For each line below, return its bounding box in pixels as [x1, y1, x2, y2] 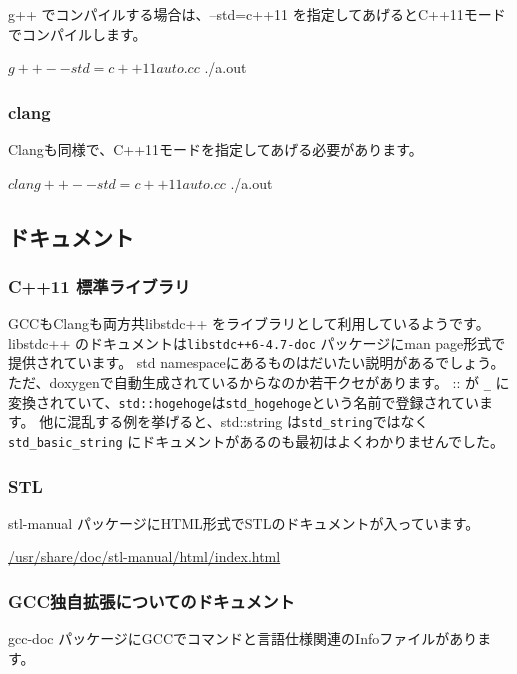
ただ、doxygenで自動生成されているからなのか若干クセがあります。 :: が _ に [8, 372, 510, 393]
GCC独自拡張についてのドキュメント [8, 588, 295, 613]
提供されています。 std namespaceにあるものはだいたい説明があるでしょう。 [8, 352, 505, 373]
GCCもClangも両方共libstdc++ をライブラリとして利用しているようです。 [8, 313, 490, 334]
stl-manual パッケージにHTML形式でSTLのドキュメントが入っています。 [8, 512, 480, 533]
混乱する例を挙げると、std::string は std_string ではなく [67, 411, 429, 432]
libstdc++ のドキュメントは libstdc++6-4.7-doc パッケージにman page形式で [8, 332, 506, 353]
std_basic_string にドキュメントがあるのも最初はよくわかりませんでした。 [8, 431, 505, 451]
